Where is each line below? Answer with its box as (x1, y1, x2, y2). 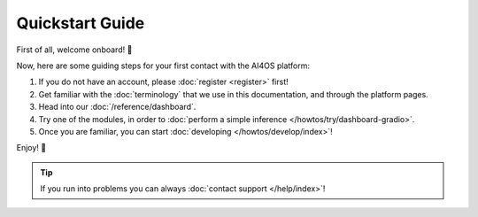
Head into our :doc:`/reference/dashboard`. (38, 102, 197, 112)
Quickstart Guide (16, 13, 145, 33)
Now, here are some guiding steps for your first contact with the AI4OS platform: (16, 60, 310, 71)
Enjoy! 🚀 (16, 143, 47, 153)
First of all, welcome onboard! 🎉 (16, 44, 133, 55)
